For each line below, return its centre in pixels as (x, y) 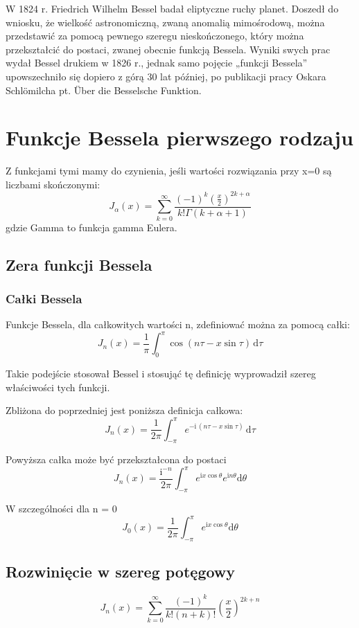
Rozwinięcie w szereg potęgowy (121, 572)
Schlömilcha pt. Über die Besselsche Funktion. (104, 90)
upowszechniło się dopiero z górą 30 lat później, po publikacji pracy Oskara (166, 76)
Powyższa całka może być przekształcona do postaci (116, 459)
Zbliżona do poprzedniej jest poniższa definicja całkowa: (124, 410)
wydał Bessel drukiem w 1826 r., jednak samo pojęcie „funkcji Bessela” (157, 63)
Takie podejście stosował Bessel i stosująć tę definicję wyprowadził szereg (161, 374)
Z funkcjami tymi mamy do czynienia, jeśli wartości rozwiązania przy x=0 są (169, 171)
